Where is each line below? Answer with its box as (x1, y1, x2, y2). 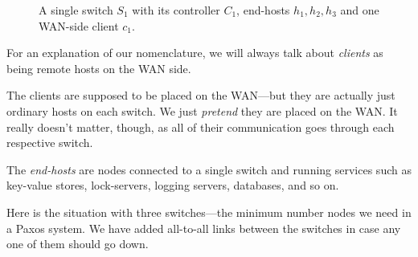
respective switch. (6, 134, 93, 151)
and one (340, 2, 379, 18)
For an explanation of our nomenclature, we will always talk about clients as (6, 44, 383, 61)
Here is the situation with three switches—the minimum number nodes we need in (6, 203, 412, 220)
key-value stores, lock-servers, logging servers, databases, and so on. (6, 177, 339, 194)
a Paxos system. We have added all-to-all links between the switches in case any (6, 219, 401, 236)
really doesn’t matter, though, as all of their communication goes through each (6, 118, 395, 135)
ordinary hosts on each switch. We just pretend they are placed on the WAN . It (6, 102, 398, 119)
